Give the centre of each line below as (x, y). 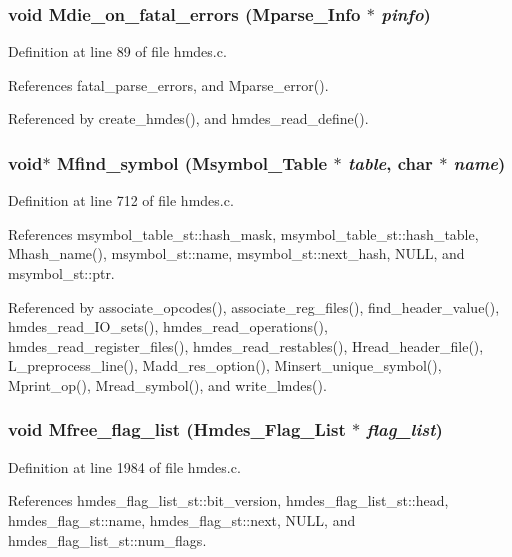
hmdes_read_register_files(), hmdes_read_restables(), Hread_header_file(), (246, 345)
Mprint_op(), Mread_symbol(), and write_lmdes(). (167, 384)
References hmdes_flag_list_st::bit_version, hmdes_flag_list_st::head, (228, 500)
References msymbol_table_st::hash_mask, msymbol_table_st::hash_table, (243, 233)
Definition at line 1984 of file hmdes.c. (124, 466)
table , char (390, 162)
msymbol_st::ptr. (61, 273)
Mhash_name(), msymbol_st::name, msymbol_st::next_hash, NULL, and (236, 253)
